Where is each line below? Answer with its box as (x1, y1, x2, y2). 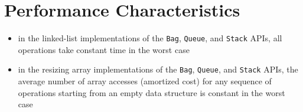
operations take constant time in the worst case (18, 43, 190, 55)
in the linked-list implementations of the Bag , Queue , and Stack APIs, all (18, 32, 282, 44)
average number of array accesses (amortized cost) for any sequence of (18, 75, 272, 87)
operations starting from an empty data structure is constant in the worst (18, 86, 285, 98)
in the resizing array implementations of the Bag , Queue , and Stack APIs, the (18, 63, 298, 75)
